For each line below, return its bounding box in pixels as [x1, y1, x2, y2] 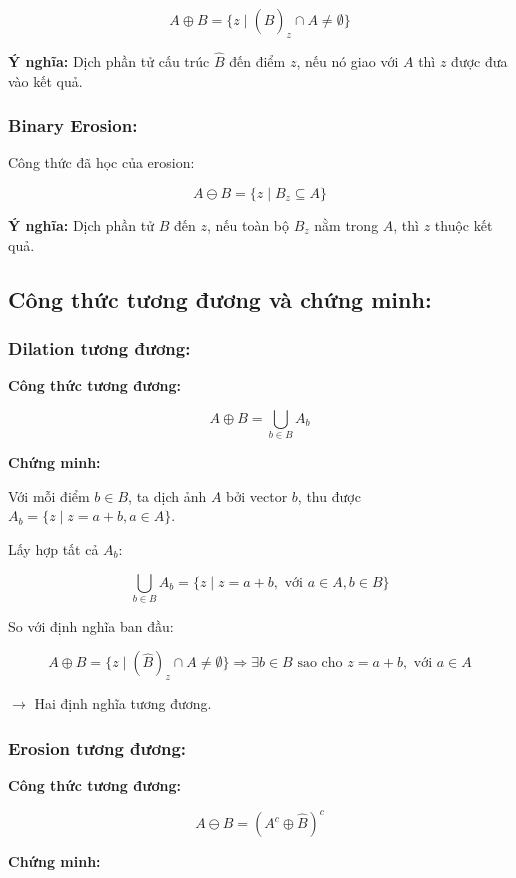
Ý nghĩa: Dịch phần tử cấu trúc [8, 51, 210, 72]
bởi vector [226, 485, 288, 506]
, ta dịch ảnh [128, 485, 207, 506]
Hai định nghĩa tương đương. [34, 693, 212, 714]
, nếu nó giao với [296, 51, 399, 72]
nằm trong [314, 215, 379, 236]
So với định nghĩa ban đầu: [8, 615, 174, 636]
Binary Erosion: [8, 113, 138, 138]
